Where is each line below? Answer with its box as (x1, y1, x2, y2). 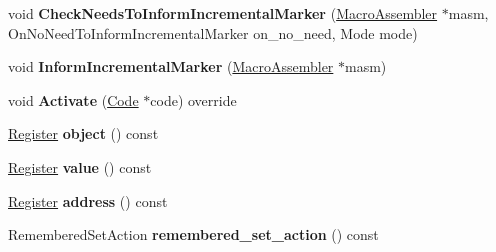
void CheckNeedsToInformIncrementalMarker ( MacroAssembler (8, 3, 438, 23)
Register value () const (8, 156, 152, 177)
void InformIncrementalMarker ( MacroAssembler (8, 56, 334, 77)
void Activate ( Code (8, 89, 139, 110)
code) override (150, 89, 237, 110)
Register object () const (8, 123, 159, 144)
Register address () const (8, 190, 168, 211)
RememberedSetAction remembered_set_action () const (8, 224, 379, 245)
